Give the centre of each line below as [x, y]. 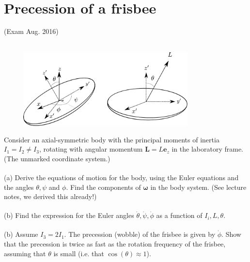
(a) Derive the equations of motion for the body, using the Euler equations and [121, 177]
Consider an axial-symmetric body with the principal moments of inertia [112, 139]
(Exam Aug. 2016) [31, 31]
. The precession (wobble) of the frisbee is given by [140, 234]
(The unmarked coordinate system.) [57, 158]
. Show [231, 234]
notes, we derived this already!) [50, 196]
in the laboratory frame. [207, 149]
